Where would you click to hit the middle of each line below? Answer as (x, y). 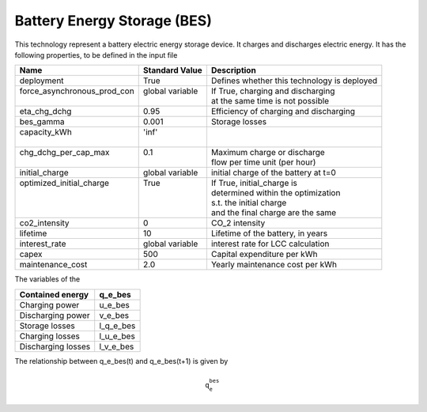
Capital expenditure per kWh (264, 255)
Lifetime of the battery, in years (269, 233)
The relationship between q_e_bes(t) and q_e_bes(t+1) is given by (121, 361)
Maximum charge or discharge (268, 153)
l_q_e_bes (117, 326)
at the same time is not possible (270, 101)
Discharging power (55, 315)
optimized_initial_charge (64, 183)
